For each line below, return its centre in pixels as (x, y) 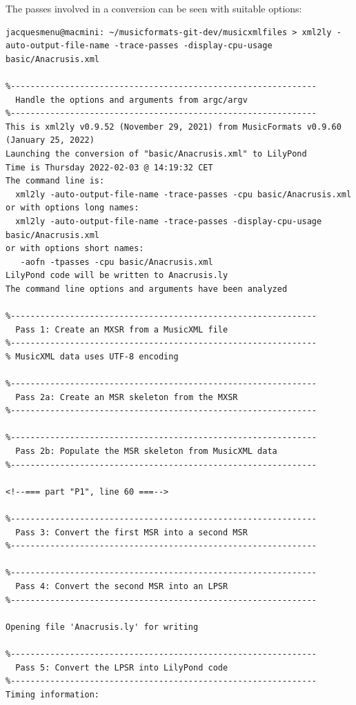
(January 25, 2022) (50, 140)
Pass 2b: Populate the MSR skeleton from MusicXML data (146, 451)
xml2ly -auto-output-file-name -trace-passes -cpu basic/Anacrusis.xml (184, 194)
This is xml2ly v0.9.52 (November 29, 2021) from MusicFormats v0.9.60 (174, 127)
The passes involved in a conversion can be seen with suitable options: (154, 8)
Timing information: (53, 694)
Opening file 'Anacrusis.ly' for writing (102, 627)
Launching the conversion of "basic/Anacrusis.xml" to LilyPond (156, 153)
